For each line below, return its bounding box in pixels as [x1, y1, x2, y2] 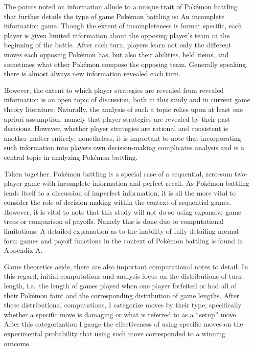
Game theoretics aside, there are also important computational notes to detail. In [4, 261, 248, 271]
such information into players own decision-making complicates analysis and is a [4, 142, 244, 153]
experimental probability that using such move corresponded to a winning [4, 328, 226, 338]
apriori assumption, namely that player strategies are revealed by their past [4, 113, 231, 124]
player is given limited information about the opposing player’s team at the [4, 30, 230, 40]
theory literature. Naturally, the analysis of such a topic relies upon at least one [4, 104, 243, 114]
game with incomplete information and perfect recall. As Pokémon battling [24, 178, 250, 188]
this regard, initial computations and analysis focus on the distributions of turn [4, 271, 242, 281]
